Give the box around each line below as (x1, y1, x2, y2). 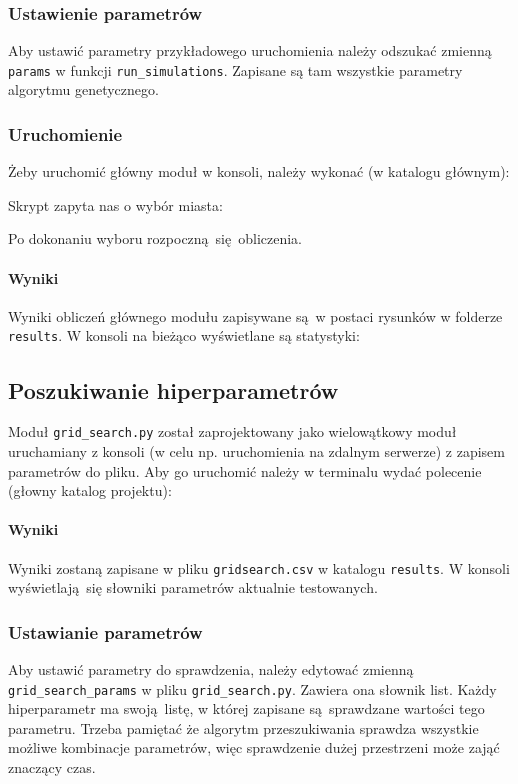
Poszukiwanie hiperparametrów (8, 374, 339, 405)
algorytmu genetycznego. (8, 79, 159, 100)
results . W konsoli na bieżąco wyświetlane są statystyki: (8, 325, 360, 346)
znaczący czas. (8, 757, 96, 778)
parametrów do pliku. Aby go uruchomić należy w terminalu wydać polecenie (8, 460, 482, 481)
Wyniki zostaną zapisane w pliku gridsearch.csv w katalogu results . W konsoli (8, 557, 510, 578)
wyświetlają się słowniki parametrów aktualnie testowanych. (8, 577, 378, 598)
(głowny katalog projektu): (8, 480, 172, 501)
